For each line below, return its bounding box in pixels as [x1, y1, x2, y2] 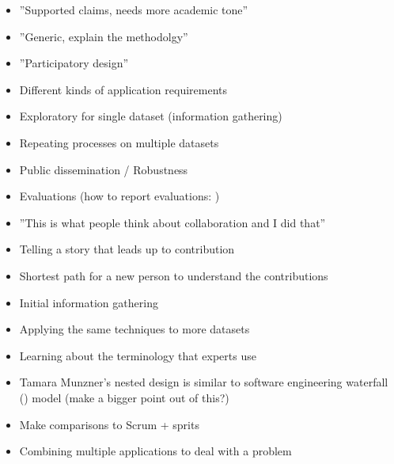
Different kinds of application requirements [19, 81, 228, 97]
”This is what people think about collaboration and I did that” [19, 214, 326, 230]
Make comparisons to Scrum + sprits [19, 416, 199, 432]
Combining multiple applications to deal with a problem [19, 443, 292, 459]
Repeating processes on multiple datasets [19, 134, 219, 150]
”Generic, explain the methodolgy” [19, 28, 188, 44]
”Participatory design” [19, 55, 129, 71]
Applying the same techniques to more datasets [19, 321, 250, 337]
